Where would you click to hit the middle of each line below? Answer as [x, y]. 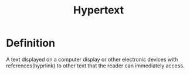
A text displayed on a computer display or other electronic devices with [92, 59]
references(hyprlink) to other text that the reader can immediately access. [95, 66]
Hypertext [99, 10]
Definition [31, 43]
